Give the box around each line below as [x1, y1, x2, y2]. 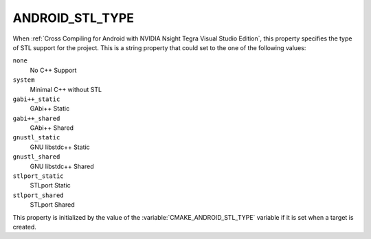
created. [12, 223, 37, 231]
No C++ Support [30, 66, 77, 74]
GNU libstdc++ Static [30, 143, 91, 151]
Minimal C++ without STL [30, 85, 102, 93]
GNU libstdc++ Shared [30, 162, 94, 170]
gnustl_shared [12, 153, 60, 161]
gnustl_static [12, 134, 60, 141]
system [12, 76, 35, 84]
